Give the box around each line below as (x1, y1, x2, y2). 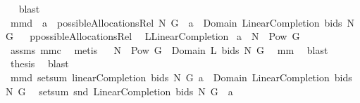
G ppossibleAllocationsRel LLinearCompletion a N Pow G (6, 29, 300, 43)
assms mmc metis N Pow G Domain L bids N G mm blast (10, 42, 328, 57)
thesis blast (10, 56, 69, 71)
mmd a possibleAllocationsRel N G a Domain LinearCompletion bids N (10, 15, 354, 29)
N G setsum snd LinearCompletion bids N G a (6, 83, 233, 98)
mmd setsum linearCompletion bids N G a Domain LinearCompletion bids (10, 69, 352, 84)
